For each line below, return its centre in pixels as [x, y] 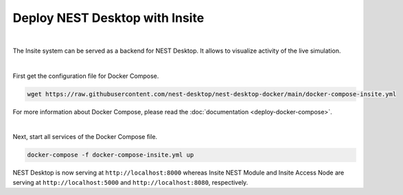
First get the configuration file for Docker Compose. [86, 76]
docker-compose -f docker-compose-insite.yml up [111, 155]
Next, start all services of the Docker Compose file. [85, 137]
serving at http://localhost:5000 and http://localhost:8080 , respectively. [130, 182]
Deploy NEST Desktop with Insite [108, 18]
